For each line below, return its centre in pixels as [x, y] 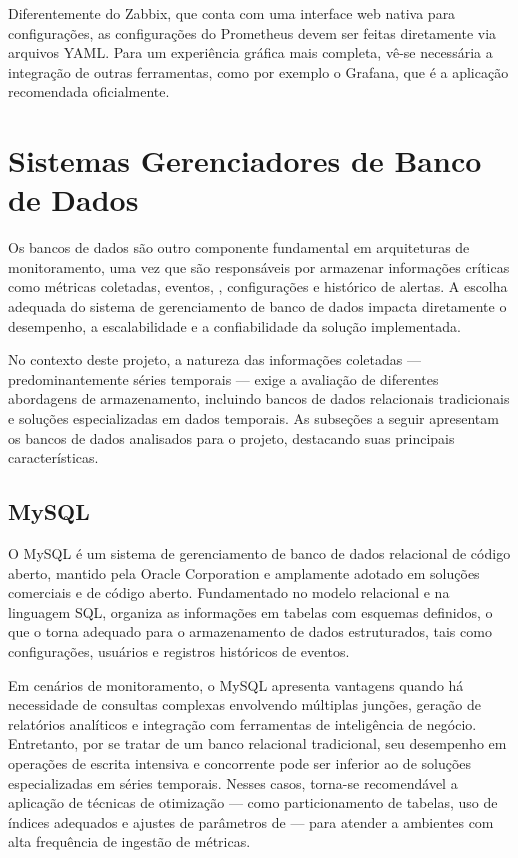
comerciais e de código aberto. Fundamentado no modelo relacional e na [229, 592]
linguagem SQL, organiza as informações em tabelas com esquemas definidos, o [250, 611]
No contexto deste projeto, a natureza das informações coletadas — [214, 359]
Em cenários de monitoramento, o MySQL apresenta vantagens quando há [236, 684]
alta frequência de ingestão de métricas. [129, 841]
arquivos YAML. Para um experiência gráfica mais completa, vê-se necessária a [250, 52]
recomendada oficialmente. [89, 91]
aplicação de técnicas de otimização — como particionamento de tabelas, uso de [253, 802]
